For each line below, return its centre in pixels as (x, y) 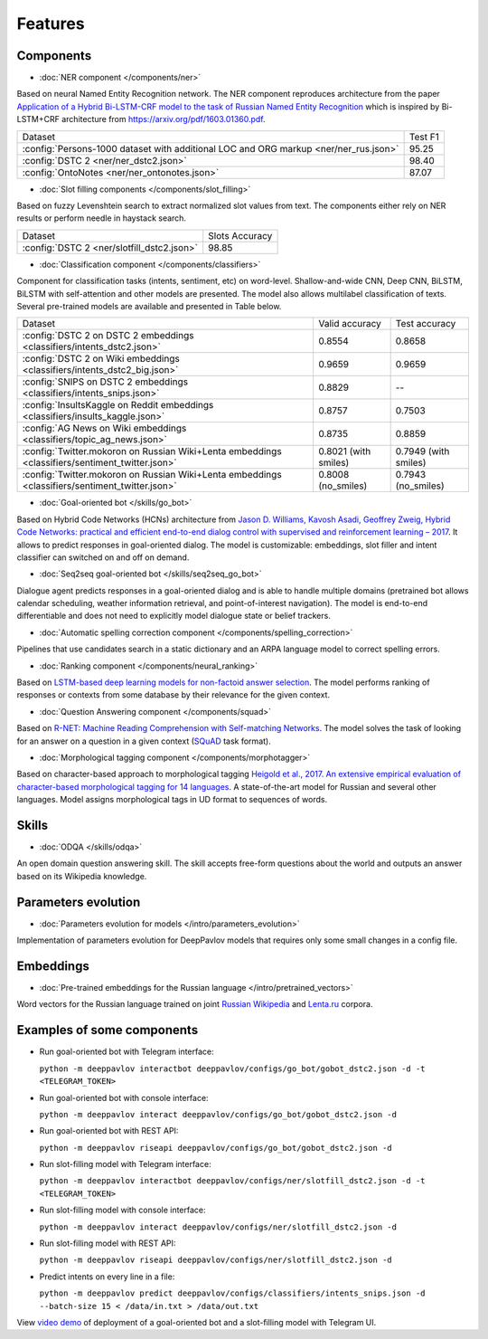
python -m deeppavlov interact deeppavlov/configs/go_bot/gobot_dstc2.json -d (218, 1114)
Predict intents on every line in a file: (107, 1277)
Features (51, 24)
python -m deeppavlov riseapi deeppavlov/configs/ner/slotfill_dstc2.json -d (216, 1260)
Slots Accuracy (240, 235)
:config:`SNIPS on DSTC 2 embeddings (105, 382)
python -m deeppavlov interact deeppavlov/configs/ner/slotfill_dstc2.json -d (218, 1227)
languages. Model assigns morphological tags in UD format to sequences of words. (172, 800)
